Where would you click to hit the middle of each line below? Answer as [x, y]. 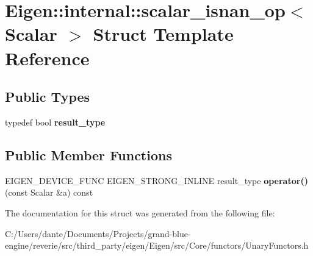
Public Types [48, 97]
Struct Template [163, 34]
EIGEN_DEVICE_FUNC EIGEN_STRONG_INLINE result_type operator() [156, 180]
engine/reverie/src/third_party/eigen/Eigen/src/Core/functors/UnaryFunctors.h [157, 245]
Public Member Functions [88, 155]
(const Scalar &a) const [49, 192]
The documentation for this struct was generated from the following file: [140, 212]
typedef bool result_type [55, 122]
